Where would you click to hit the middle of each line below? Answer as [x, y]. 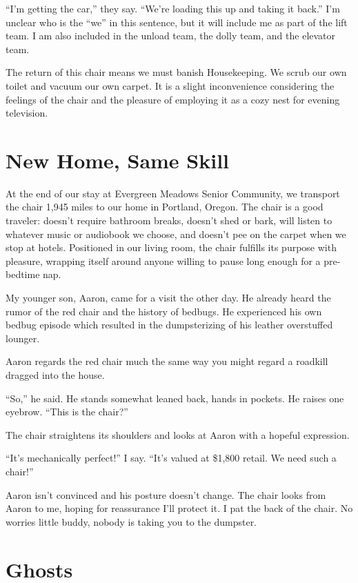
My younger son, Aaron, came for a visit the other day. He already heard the [168, 298]
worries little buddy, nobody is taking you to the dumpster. [131, 521]
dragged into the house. [55, 375]
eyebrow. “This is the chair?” [67, 412]
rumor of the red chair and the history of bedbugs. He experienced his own [164, 311]
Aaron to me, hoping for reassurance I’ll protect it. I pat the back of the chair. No [179, 508]
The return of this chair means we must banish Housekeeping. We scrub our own [176, 72]
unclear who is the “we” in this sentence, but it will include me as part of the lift [177, 22]
